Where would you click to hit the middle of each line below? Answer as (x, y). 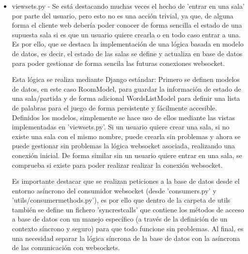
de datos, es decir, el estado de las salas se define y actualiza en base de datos (127, 53)
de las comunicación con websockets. (66, 247)
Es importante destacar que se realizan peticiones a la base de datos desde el (126, 181)
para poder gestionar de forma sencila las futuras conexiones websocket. (118, 63)
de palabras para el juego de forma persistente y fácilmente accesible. (114, 107)
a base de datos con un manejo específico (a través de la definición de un (120, 219)
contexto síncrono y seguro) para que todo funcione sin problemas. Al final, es (128, 229)
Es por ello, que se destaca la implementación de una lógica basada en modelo (128, 44)
